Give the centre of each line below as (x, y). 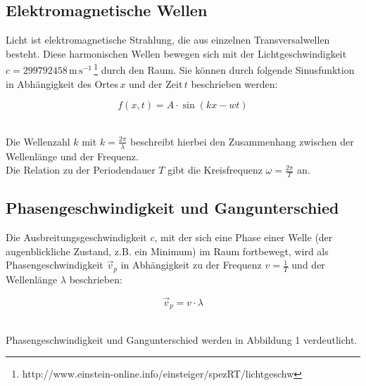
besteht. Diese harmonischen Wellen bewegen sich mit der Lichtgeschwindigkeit (176, 53)
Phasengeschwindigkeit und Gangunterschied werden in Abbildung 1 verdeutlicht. (182, 339)
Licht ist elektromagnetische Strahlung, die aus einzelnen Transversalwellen (168, 40)
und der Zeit (156, 83)
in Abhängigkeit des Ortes (62, 83)
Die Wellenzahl (38, 141)
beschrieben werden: (234, 83)
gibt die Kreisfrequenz (215, 170)
